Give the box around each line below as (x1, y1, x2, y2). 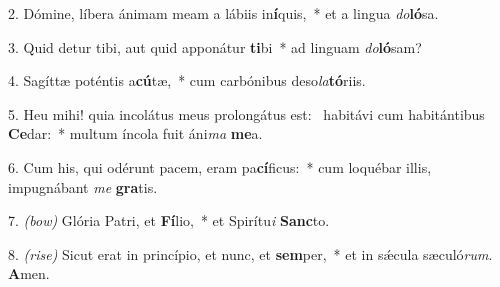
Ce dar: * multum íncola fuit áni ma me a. (8, 123, 263, 144)
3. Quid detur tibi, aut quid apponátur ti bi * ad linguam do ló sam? (8, 36, 422, 57)
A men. (8, 263, 50, 284)
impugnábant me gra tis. (8, 176, 158, 197)
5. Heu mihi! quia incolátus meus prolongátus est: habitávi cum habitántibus (8, 103, 485, 124)
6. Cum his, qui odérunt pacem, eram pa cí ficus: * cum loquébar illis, (8, 156, 432, 177)
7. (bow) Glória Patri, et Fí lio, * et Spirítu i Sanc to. (8, 210, 330, 231)
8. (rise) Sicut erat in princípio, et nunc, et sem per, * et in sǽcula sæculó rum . (8, 243, 493, 264)
